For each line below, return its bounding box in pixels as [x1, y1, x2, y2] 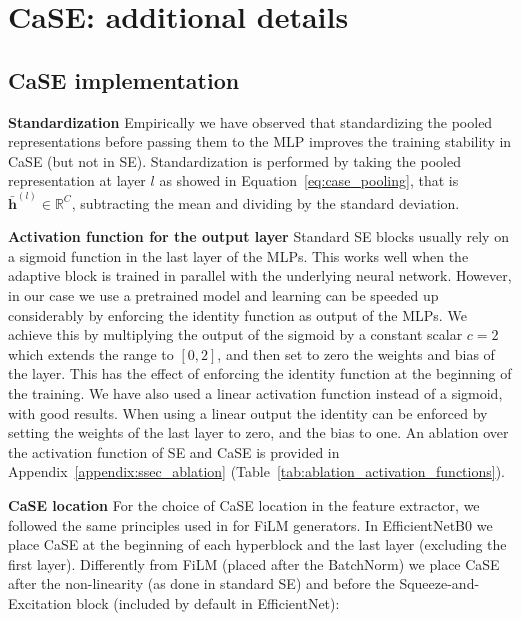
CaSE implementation [8, 64, 240, 95]
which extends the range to [8, 343, 174, 364]
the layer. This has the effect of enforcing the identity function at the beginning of [8, 363, 512, 384]
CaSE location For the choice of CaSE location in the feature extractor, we [8, 494, 480, 515]
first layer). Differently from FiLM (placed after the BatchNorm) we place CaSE [8, 553, 500, 574]
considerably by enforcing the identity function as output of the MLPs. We [8, 304, 467, 325]
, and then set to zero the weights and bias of [217, 343, 495, 364]
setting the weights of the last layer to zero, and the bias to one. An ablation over [8, 422, 509, 443]
